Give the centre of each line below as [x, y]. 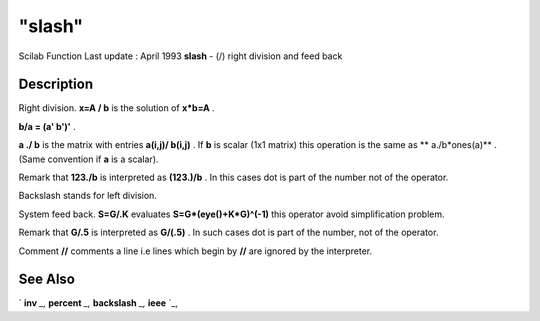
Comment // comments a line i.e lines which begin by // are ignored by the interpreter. [195, 251]
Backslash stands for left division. [87, 196]
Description [56, 84]
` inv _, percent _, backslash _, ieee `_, [98, 303]
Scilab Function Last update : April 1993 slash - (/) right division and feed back [180, 56]
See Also [46, 279]
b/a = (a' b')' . [47, 126]
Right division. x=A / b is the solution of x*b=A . [116, 108]
